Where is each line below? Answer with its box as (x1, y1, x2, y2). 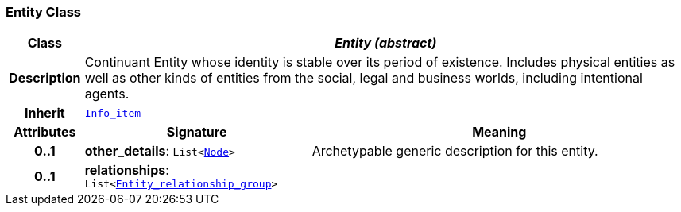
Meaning (472, 124, 527, 141)
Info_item (84, 106, 141, 119)
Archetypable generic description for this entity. (311, 143, 598, 160)
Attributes (14, 124, 76, 141)
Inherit (24, 105, 65, 121)
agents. (84, 86, 130, 102)
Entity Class (6, 4, 81, 20)
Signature (166, 124, 227, 141)
